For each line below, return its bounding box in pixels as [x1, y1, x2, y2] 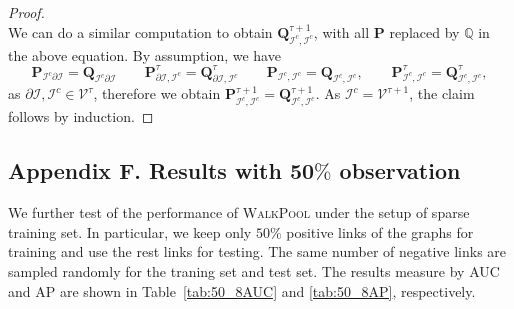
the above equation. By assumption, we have [8, 44, 281, 65]
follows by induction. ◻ [8, 106, 154, 127]
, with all [313, 21, 370, 42]
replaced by [389, 21, 460, 42]
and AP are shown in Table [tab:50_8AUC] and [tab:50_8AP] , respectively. [8, 280, 476, 301]
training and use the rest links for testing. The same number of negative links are [8, 241, 507, 262]
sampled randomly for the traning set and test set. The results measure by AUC [8, 261, 500, 282]
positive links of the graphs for [286, 221, 474, 242]
